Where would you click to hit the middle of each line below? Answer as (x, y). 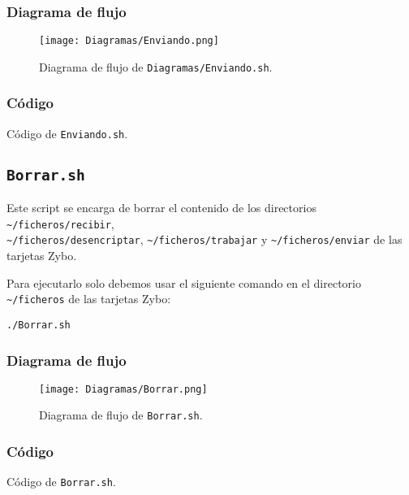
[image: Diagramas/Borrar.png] (123, 389)
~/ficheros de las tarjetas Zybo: (89, 299)
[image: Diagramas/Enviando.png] (129, 41)
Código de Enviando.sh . (67, 133)
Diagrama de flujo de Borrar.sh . (121, 415)
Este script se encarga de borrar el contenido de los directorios (161, 208)
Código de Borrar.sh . (61, 482)
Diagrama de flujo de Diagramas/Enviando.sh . (156, 66)
